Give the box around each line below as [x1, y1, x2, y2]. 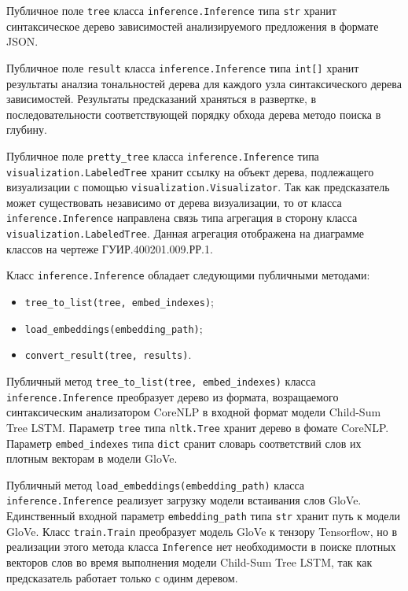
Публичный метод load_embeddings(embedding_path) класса [6, 476, 305, 493]
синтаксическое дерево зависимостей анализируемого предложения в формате [6, 17, 379, 34]
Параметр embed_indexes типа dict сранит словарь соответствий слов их [6, 434, 362, 451]
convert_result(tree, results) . [24, 346, 192, 363]
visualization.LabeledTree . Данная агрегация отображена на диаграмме [6, 225, 365, 242]
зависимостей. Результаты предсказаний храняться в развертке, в [6, 90, 317, 107]
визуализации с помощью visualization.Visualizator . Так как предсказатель [6, 179, 390, 195]
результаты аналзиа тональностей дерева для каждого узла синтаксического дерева [6, 75, 402, 91]
